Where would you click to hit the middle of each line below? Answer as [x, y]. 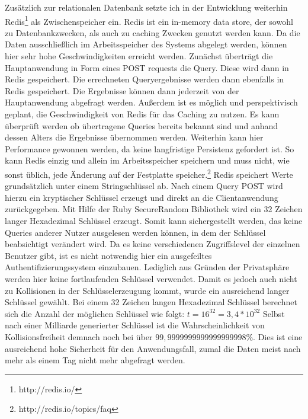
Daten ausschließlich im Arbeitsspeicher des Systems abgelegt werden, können [146, 44]
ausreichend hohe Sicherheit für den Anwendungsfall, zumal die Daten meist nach [153, 348]
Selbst [274, 313]
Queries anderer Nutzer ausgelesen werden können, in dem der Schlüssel [135, 232]
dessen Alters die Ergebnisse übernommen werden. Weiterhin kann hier [134, 137]
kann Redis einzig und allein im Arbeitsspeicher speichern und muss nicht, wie [147, 160]
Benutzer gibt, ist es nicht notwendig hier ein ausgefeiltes [108, 255]
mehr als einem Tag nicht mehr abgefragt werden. [95, 360]
